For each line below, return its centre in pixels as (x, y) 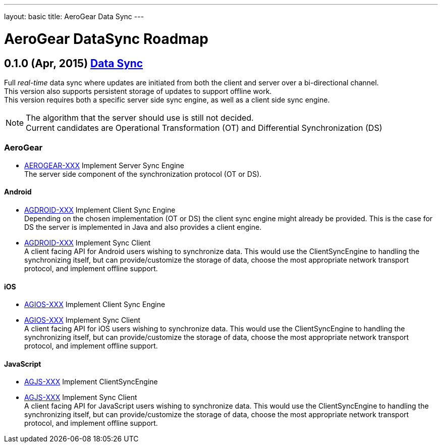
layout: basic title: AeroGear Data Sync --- (74, 16)
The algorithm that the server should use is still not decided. (140, 117)
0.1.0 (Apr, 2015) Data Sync (74, 63)
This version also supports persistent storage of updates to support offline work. (138, 91)
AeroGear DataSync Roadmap (106, 39)
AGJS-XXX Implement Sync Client (81, 398)
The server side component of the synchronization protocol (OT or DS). (143, 174)
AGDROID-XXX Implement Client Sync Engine (100, 210)
